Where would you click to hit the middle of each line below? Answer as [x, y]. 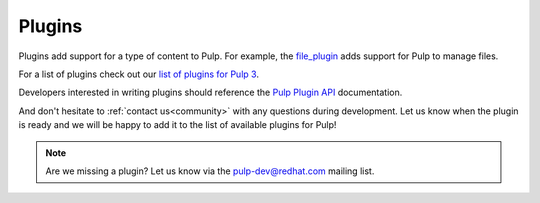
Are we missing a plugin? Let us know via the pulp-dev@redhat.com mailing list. [210, 171]
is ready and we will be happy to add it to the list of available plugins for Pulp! [177, 125]
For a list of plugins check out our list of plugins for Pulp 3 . [139, 74]
